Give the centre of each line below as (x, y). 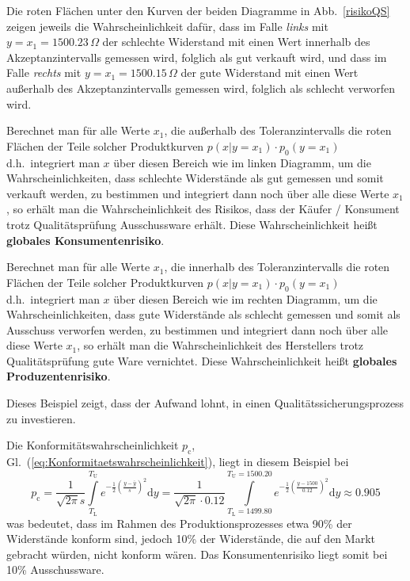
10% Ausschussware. (55, 570)
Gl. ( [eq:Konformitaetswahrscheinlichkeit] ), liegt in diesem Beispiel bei (178, 462)
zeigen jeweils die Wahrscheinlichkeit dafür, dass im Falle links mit (167, 26)
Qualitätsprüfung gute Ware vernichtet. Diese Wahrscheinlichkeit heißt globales (202, 360)
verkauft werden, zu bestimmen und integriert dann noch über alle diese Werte (198, 193)
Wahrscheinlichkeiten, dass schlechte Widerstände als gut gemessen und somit (195, 178)
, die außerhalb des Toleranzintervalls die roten (278, 130)
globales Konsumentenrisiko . (85, 240)
